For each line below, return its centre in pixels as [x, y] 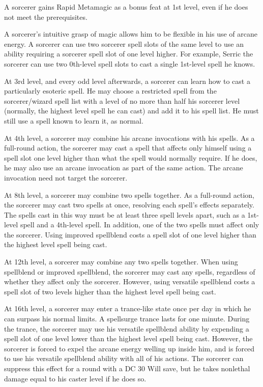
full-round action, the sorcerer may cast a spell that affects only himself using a [128, 148]
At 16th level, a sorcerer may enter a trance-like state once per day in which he [128, 308]
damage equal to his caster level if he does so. [75, 378]
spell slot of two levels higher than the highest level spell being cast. [110, 291]
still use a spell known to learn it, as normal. [74, 120]
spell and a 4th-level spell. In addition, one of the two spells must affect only [140, 225]
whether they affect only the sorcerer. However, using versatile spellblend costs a [130, 281]
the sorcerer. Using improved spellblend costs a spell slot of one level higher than [130, 234]
